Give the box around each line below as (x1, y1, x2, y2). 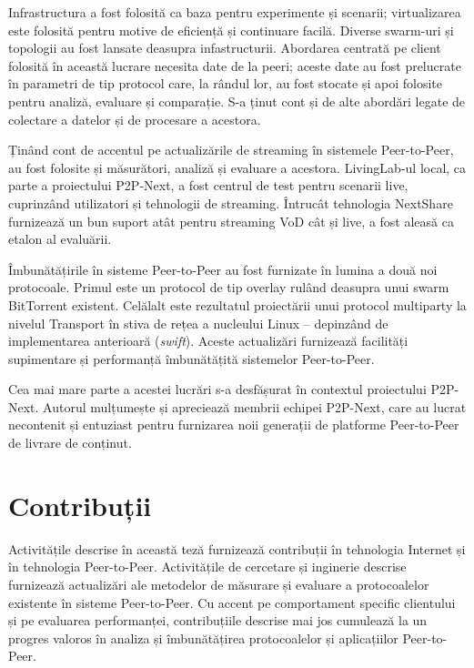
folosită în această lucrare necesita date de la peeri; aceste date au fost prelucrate (8, 56, 461, 75)
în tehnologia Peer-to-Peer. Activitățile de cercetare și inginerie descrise (8, 557, 407, 576)
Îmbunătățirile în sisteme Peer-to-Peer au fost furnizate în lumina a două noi (8, 259, 438, 278)
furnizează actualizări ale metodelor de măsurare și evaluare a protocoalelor (8, 574, 429, 593)
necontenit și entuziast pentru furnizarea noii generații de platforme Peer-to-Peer (8, 415, 459, 434)
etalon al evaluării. (8, 229, 112, 248)
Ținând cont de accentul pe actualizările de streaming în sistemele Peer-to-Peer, (8, 140, 454, 159)
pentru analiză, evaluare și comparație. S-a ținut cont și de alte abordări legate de (8, 91, 466, 110)
